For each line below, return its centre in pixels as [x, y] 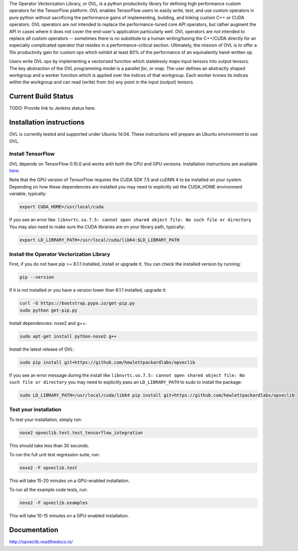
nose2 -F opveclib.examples [54, 503]
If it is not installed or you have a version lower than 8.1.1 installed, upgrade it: [88, 290]
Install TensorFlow [32, 154]
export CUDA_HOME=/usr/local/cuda [62, 207]
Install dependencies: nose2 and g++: [48, 323]
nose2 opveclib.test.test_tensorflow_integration [81, 432]
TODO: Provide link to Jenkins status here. [53, 108]
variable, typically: [28, 194]
